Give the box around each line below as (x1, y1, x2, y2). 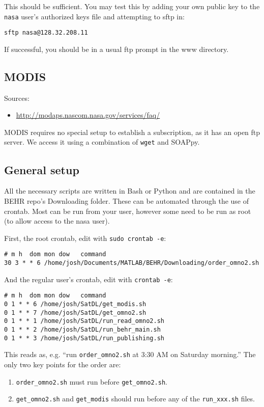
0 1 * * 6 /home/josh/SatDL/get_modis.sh (4, 301, 146, 308)
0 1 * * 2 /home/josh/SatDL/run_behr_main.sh (4, 325, 161, 333)
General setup (4, 161, 79, 177)
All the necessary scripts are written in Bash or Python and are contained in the (4, 185, 255, 196)
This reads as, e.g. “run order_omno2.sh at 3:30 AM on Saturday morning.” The (4, 349, 256, 360)
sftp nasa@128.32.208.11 (4, 29, 88, 37)
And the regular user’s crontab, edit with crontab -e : (4, 274, 173, 284)
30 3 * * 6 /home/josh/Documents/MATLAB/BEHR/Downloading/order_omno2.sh (4, 259, 259, 267)
